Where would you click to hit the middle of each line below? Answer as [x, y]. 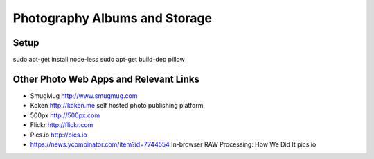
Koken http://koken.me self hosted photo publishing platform [117, 106]
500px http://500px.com [65, 115]
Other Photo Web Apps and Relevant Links [106, 79]
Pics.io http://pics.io [59, 135]
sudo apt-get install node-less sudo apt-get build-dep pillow [99, 60]
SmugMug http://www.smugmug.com [84, 95]
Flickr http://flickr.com [62, 125]
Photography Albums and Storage [113, 18]
